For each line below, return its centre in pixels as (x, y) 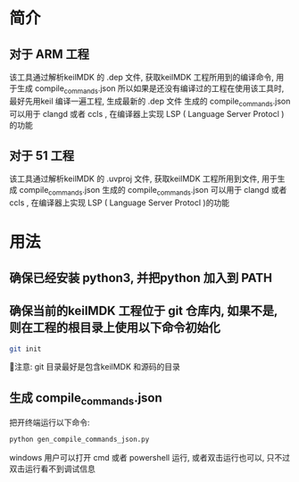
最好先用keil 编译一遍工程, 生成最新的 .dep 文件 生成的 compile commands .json (150, 102)
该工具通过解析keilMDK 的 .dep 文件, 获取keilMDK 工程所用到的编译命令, (142, 77)
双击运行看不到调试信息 (52, 469)
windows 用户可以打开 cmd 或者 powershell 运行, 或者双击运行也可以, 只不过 (150, 458)
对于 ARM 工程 (49, 54)
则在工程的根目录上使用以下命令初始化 (115, 328)
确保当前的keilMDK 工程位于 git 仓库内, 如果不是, (144, 311)
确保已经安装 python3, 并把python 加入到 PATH (141, 278)
